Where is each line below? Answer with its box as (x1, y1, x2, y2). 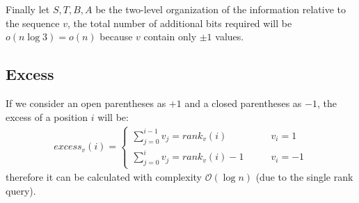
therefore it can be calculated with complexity (6, 170, 202, 184)
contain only (143, 29, 197, 44)
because (99, 29, 133, 44)
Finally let (6, 2, 50, 16)
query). (6, 183, 36, 197)
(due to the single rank (255, 170, 353, 184)
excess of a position (6, 109, 88, 124)
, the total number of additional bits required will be (67, 15, 292, 30)
